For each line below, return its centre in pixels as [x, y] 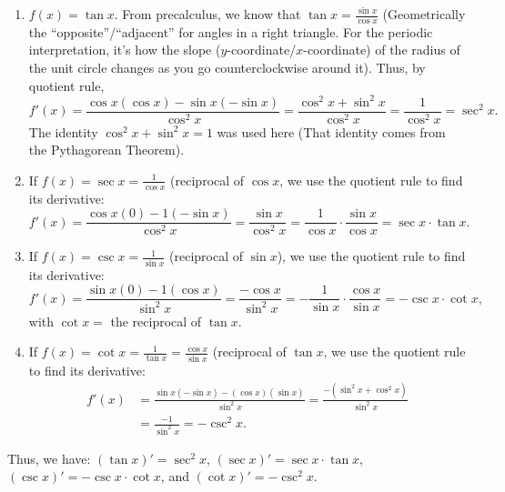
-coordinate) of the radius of [382, 50]
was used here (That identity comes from [331, 131]
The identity [63, 131]
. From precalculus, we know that [207, 14]
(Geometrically [424, 14]
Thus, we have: [49, 458]
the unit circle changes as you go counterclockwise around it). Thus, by [227, 68]
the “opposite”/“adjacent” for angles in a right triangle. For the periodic [231, 31]
